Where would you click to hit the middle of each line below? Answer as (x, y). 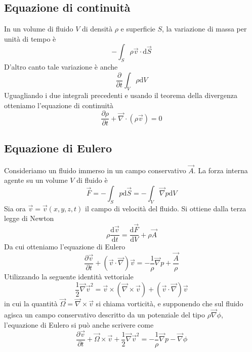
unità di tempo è (30, 38)
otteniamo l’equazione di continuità (59, 105)
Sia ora (15, 208)
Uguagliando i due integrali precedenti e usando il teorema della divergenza (121, 95)
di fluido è (92, 180)
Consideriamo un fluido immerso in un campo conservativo (95, 170)
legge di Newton (29, 218)
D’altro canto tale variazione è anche (61, 67)
